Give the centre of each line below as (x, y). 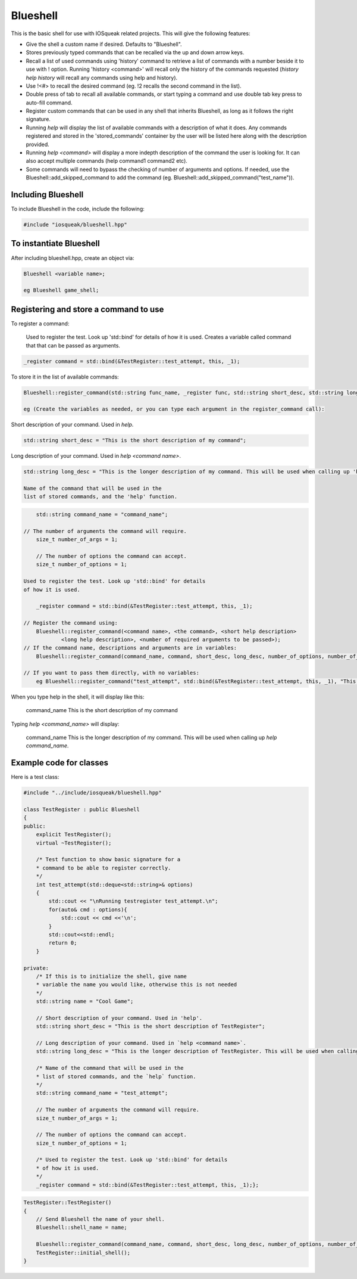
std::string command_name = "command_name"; (102, 515)
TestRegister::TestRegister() (68, 1203)
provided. (38, 144)
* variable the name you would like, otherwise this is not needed (137, 985)
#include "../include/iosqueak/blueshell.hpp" (93, 793)
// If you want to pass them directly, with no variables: (111, 673)
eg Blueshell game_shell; (61, 290)
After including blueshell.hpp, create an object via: (73, 258)
